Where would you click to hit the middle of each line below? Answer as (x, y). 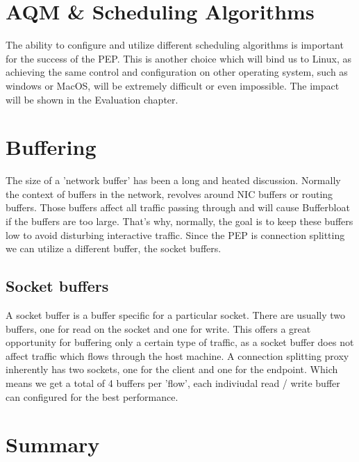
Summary (53, 444)
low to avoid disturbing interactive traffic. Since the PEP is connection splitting (175, 234)
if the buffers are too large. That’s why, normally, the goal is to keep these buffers (179, 221)
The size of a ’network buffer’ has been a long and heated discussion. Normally (173, 180)
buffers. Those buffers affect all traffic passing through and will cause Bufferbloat (178, 207)
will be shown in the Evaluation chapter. (92, 99)
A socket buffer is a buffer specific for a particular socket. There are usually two (176, 314)
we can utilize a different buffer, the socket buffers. (114, 248)
